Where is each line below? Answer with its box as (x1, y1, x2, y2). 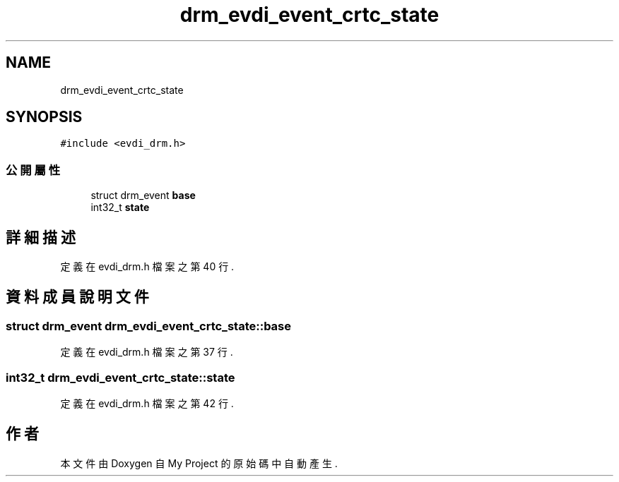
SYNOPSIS (6, 108, 83, 126)
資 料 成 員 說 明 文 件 (6, 288, 149, 306)
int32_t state (90, 201, 150, 214)
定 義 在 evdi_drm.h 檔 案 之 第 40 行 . (60, 260, 235, 273)
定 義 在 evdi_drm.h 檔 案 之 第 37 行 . (60, 346, 233, 359)
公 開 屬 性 (6, 162, 61, 177)
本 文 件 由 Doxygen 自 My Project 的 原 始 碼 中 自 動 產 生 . (60, 457, 338, 469)
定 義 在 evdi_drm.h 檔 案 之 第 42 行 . (60, 397, 234, 409)
